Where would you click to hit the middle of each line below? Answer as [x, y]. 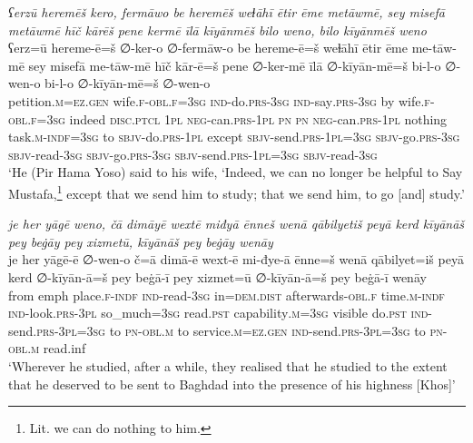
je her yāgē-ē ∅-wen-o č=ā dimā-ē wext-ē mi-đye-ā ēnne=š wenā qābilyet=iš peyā [236, 259]
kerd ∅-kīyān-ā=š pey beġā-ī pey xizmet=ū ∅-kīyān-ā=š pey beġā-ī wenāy [217, 276]
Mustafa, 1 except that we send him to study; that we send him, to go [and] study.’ [236, 192]
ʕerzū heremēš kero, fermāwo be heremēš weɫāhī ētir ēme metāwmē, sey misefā [227, 12]
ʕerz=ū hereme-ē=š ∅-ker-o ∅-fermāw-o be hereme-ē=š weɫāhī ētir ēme [208, 48]
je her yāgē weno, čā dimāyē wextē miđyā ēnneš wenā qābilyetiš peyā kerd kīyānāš [236, 224]
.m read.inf [57, 348]
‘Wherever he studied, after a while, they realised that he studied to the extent [228, 365]
